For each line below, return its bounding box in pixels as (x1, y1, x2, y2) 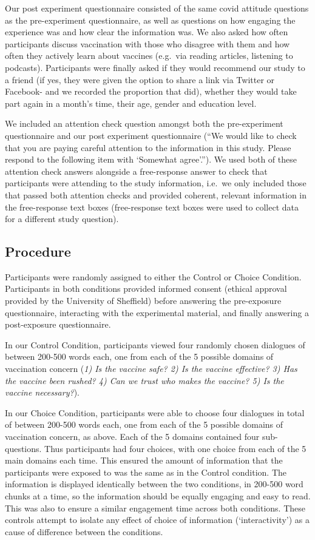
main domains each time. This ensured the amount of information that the (5, 454, 283, 467)
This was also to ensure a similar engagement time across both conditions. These (5, 501, 306, 514)
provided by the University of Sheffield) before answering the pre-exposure (5, 294, 282, 307)
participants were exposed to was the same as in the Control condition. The (5, 465, 287, 478)
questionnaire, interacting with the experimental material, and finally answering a (5, 306, 309, 319)
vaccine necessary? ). (5, 386, 80, 399)
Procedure (5, 242, 71, 261)
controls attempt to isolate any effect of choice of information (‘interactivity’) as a (5, 513, 310, 526)
